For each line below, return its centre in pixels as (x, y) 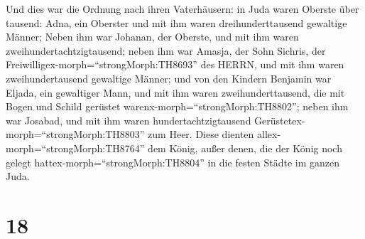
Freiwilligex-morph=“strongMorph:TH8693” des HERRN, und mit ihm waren (175, 64)
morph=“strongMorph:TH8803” (75, 134)
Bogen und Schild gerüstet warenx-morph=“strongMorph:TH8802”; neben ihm (177, 106)
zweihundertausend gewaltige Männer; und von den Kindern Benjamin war (169, 78)
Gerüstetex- (280, 120)
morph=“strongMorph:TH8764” (75, 148)
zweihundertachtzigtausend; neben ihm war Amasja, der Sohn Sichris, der (166, 50)
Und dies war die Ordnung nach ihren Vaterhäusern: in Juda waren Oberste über (182, 9)
